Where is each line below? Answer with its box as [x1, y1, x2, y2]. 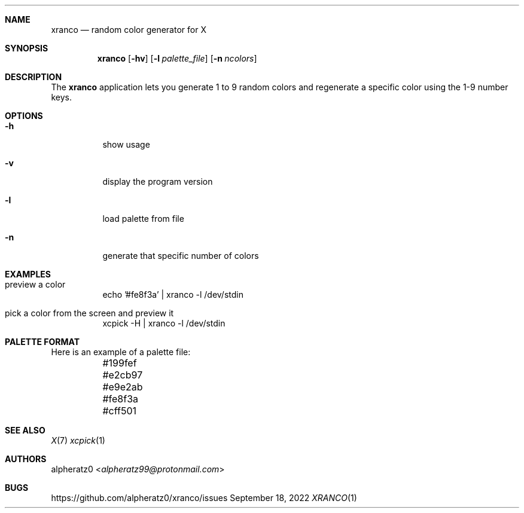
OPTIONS [5, 111, 43, 121]
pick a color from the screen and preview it [5, 308, 174, 318]
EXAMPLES [5, 269, 51, 279]
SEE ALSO [5, 425, 45, 435]
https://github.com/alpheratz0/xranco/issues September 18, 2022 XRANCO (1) [51, 493, 357, 503]
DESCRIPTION [5, 72, 62, 82]
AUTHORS [5, 454, 47, 464]
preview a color [5, 279, 66, 289]
